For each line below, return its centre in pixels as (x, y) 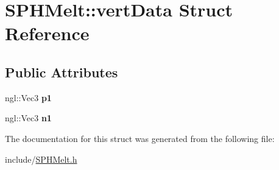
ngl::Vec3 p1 (28, 97)
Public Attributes (62, 72)
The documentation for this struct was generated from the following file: (140, 138)
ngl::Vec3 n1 (28, 118)
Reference (47, 33)
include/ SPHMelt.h (41, 159)
